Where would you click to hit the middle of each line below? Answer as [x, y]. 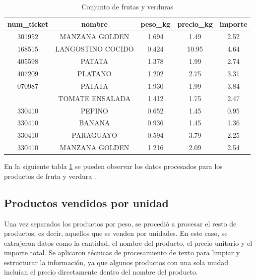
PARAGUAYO [95, 135]
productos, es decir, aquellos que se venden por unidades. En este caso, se [116, 233]
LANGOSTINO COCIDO [95, 49]
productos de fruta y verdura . [50, 176]
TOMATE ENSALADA [95, 98]
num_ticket [28, 24]
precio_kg [195, 24]
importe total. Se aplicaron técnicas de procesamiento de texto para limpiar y [122, 252]
